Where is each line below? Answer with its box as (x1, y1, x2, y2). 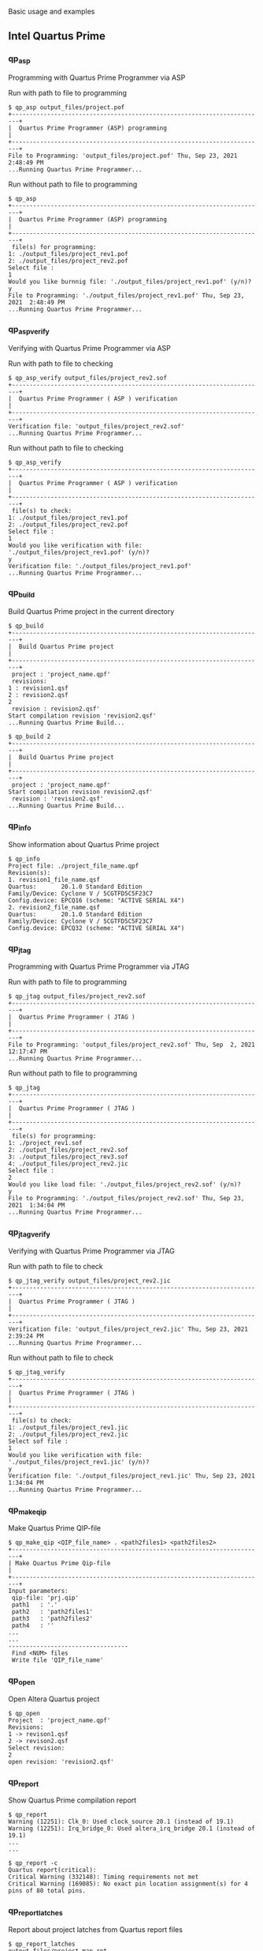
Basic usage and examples (8, 7, 95, 16)
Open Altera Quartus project (8, 1694, 100, 1704)
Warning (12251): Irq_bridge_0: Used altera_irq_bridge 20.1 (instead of (8, 1825, 256, 1832)
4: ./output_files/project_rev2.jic (8, 1160, 128, 1168)
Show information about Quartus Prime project (8, 839, 160, 849)
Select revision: (8, 1744, 65, 1752)
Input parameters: (8, 1588, 69, 1595)
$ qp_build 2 (8, 733, 51, 741)
